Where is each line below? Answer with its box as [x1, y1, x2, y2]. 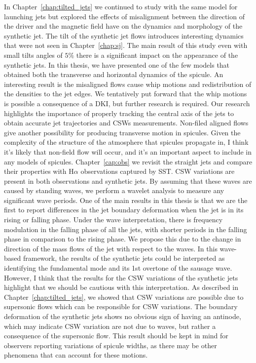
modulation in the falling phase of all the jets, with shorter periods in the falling [4, 224, 247, 234]
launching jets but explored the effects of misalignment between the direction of [4, 11, 245, 21]
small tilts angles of [4, 49, 63, 60]
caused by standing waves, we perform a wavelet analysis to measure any [4, 185, 224, 196]
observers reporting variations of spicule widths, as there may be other [4, 340, 217, 350]
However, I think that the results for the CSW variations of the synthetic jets [4, 272, 238, 282]
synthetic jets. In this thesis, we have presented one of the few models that [4, 59, 230, 70]
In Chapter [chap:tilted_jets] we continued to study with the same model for [4, 1, 238, 11]
